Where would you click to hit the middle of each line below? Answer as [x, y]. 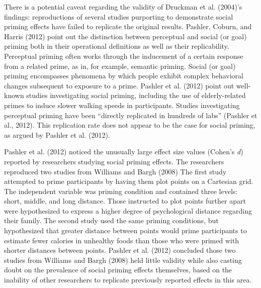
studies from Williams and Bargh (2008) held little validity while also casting [123, 260]
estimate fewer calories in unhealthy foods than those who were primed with [122, 240]
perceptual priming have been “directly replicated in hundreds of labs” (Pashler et [131, 115]
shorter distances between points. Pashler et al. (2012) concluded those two [120, 250]
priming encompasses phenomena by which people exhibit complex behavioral [124, 76]
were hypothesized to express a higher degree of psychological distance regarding [128, 210]
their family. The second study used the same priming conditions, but [111, 220]
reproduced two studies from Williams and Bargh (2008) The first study [115, 171]
